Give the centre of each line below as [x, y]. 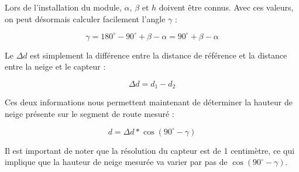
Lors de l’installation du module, [63, 7]
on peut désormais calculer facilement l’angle [85, 18]
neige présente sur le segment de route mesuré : [90, 113]
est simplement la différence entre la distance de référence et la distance [159, 55]
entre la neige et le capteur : [55, 66]
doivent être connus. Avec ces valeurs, [226, 7]
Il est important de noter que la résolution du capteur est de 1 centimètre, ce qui [150, 150]
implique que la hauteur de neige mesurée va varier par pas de [116, 162]
